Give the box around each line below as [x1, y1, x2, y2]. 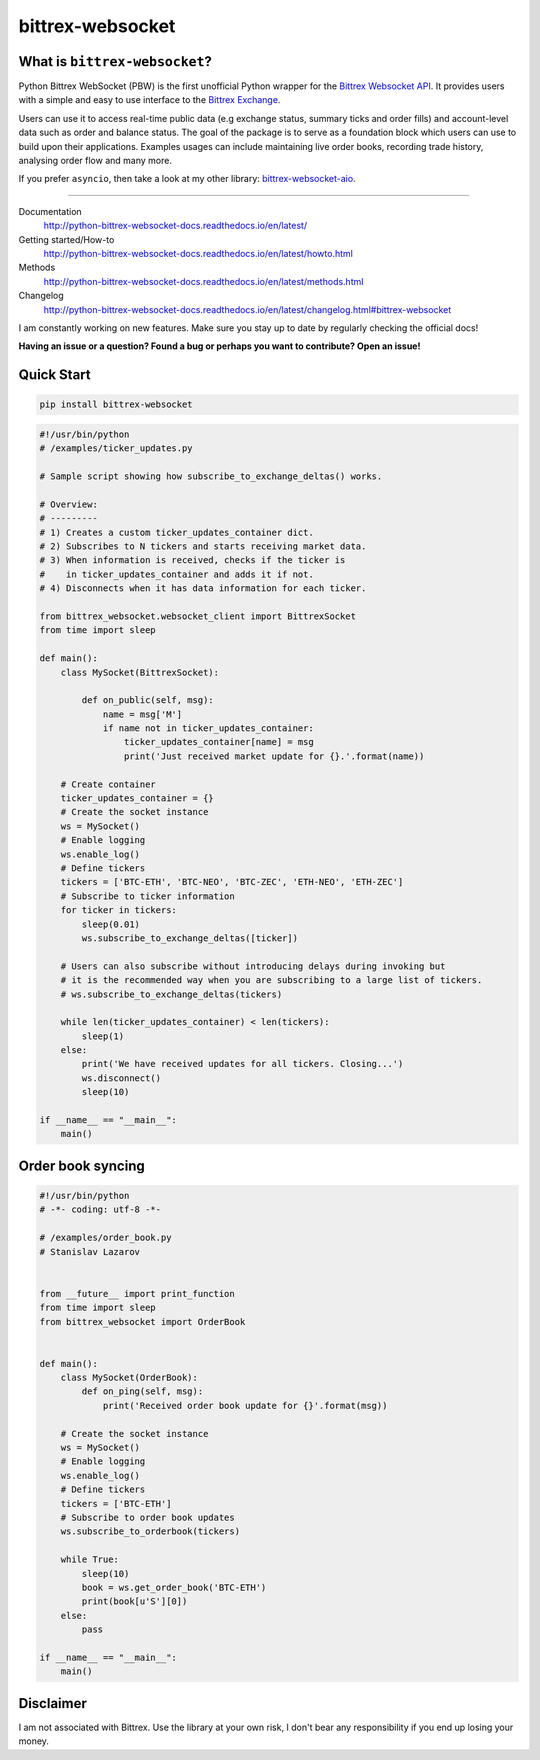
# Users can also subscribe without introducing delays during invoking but [60, 960, 446, 972]
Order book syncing [18, 1157, 145, 1174]
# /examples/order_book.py [39, 1232, 172, 1244]
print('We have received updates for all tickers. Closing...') [81, 1058, 404, 1070]
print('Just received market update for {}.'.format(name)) [123, 750, 425, 762]
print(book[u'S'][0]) [81, 1596, 188, 1607]
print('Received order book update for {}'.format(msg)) [102, 1400, 388, 1411]
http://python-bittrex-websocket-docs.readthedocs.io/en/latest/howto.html [43, 247, 354, 259]
